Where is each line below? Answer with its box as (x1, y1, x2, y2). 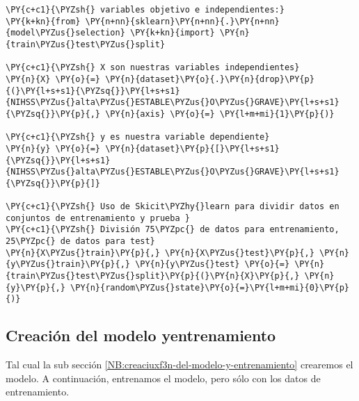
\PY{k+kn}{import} (129, 28, 215, 38)
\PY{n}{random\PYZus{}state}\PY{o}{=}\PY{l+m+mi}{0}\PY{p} (70, 282, 349, 293)
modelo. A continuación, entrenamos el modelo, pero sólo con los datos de (6, 370, 321, 385)
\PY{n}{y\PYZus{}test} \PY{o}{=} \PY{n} (135, 259, 325, 270)
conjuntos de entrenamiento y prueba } (6, 213, 190, 223)
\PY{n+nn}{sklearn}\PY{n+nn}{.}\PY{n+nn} (85, 16, 280, 26)
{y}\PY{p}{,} (6, 282, 65, 293)
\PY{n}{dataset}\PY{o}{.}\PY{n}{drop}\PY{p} (105, 74, 314, 84)
